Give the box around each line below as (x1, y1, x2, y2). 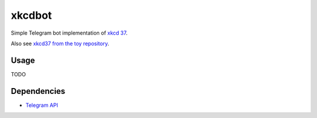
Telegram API (25, 102, 58, 109)
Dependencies (11, 86, 66, 96)
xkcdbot (11, 9, 52, 22)
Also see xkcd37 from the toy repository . (11, 40, 110, 47)
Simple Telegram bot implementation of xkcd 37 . (11, 29, 128, 36)
